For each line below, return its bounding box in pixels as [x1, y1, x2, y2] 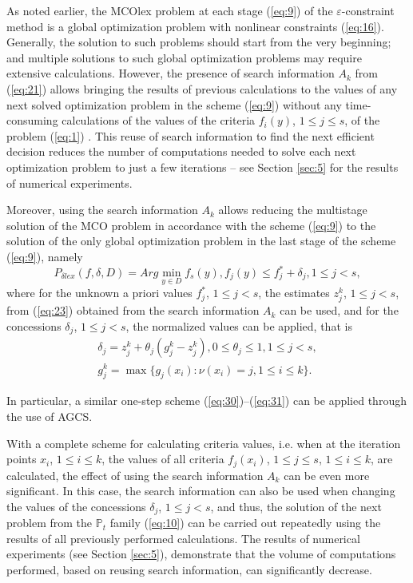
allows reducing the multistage [218, 201, 367, 218]
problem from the [6, 514, 93, 531]
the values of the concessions [6, 498, 146, 514]
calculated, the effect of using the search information [6, 466, 264, 483]
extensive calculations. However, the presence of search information [6, 65, 335, 81]
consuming [6, 112, 58, 129]
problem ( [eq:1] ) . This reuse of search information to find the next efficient [6, 127, 375, 144]
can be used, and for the [280, 302, 399, 319]
